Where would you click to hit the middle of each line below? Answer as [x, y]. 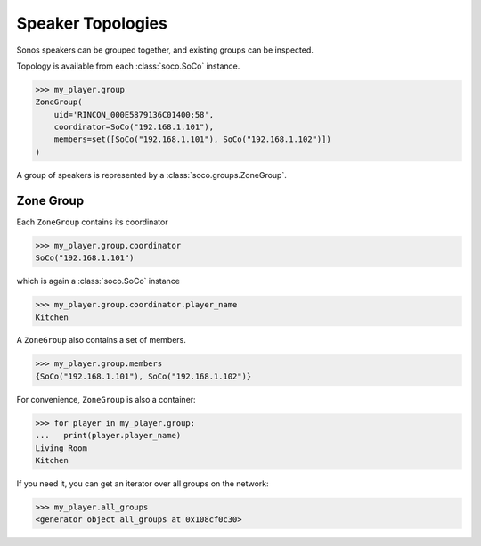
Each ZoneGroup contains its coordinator [92, 222]
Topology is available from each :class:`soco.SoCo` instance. [128, 66]
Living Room [61, 448]
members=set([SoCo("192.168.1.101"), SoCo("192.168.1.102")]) [192, 139]
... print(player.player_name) [108, 436]
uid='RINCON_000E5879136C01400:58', [134, 114]
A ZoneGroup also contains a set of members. [102, 340]
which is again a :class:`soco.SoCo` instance [98, 281]
